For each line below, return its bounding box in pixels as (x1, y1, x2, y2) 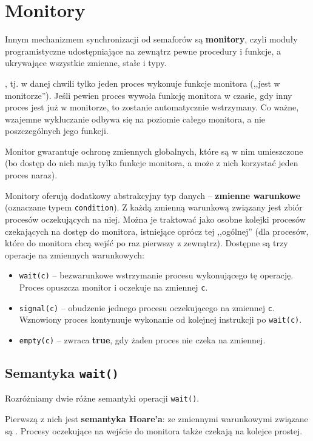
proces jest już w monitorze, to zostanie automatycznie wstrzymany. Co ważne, (5, 101, 299, 113)
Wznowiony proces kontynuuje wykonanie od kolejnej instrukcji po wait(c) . (19, 313, 302, 326)
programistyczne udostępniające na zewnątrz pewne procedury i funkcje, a (5, 44, 281, 57)
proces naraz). (5, 169, 58, 181)
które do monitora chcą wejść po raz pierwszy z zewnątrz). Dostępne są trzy (5, 237, 288, 249)
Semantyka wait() (5, 363, 119, 382)
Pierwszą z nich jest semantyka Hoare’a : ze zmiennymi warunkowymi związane (5, 412, 308, 425)
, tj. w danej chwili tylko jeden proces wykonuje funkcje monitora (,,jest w (5, 76, 280, 89)
